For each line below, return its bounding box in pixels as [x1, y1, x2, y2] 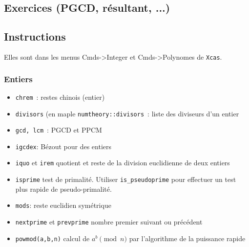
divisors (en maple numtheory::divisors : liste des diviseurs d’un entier [15, 108, 239, 118]
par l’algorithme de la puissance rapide [129, 233, 246, 243]
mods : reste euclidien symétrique [15, 200, 111, 210]
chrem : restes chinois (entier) [15, 91, 105, 102]
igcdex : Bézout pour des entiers [15, 141, 111, 151]
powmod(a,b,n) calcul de [15, 233, 90, 243]
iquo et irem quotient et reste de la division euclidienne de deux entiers [15, 157, 230, 168]
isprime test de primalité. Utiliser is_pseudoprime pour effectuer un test [15, 174, 236, 184]
